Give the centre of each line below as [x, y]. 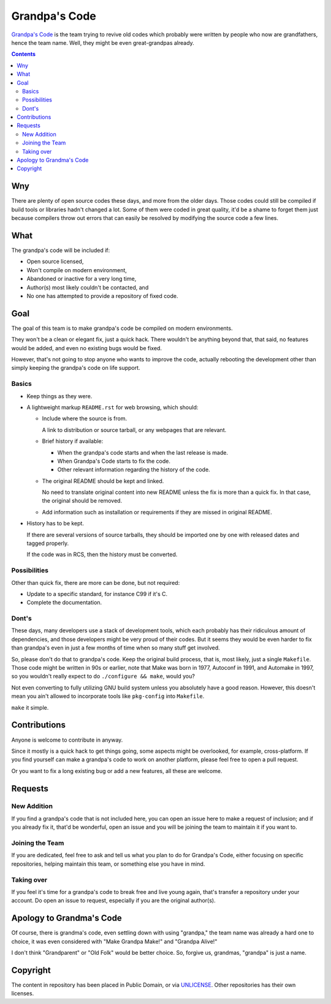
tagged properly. [48, 543]
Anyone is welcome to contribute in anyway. [67, 740]
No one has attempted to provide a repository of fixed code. [102, 296]
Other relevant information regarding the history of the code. [134, 469]
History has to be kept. [55, 524]
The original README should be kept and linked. [103, 481]
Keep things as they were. [59, 396]
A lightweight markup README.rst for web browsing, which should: [112, 407]
